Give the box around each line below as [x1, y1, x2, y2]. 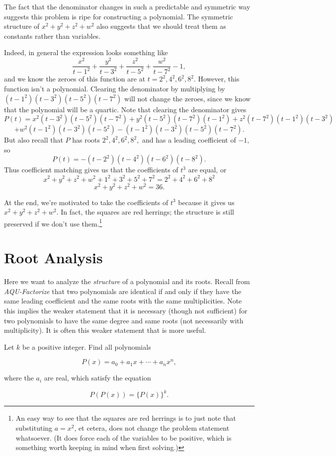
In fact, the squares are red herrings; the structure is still [61, 207, 234, 217]
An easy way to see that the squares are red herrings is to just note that [15, 413, 236, 423]
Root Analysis [4, 247, 103, 268]
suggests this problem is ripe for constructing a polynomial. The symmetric [4, 11, 233, 21]
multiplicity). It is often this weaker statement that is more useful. [4, 325, 206, 335]
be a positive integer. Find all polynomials [22, 341, 151, 352]
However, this [198, 74, 240, 84]
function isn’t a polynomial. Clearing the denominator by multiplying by [4, 83, 225, 94]
